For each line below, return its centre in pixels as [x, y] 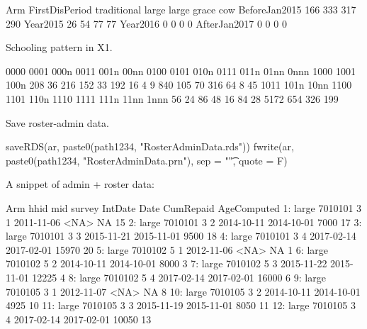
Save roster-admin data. [57, 122]
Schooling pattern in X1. [59, 47]
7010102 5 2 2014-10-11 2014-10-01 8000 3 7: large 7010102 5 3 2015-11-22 [166, 263]
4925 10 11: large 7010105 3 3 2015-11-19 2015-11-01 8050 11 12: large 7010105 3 [181, 305]
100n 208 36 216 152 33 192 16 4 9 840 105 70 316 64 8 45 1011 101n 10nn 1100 [179, 85]
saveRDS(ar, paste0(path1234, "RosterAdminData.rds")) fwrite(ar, [150, 146]
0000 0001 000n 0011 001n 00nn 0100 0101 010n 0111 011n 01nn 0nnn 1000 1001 [181, 71]
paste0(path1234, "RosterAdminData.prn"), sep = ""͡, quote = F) [147, 160]
